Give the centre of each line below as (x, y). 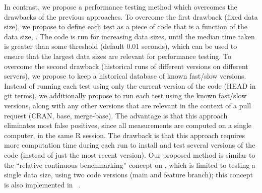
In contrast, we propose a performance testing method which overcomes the (121, 7)
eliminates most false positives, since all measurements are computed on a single (128, 125)
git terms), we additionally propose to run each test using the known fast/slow (125, 95)
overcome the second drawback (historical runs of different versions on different (126, 66)
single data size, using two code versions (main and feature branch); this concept (129, 175)
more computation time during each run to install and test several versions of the (130, 145)
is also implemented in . (43, 184)
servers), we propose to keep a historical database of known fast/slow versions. (125, 76)
